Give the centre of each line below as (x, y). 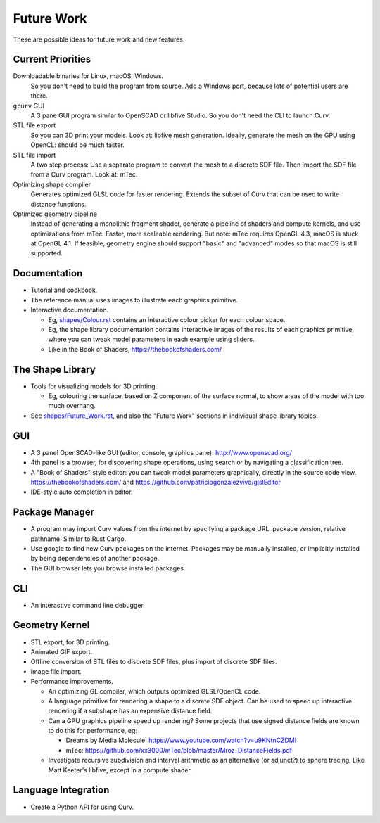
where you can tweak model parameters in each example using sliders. (151, 339)
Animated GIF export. (62, 651)
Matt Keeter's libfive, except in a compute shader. (120, 770)
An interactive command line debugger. (88, 605)
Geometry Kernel (51, 625)
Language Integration (61, 790)
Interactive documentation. (70, 310)
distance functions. (59, 204)
